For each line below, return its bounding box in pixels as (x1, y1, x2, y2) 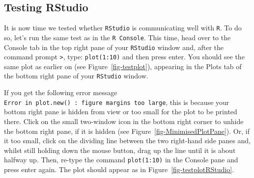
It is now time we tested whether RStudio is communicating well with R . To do (4, 23, 242, 33)
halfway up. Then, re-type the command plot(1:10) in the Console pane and (4, 154, 238, 165)
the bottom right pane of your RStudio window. (4, 71, 148, 81)
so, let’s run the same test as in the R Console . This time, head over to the (4, 32, 231, 42)
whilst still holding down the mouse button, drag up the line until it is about (4, 145, 236, 155)
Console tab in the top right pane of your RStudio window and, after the (4, 42, 224, 52)
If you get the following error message (4, 87, 117, 98)
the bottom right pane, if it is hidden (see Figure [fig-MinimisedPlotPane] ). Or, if (4, 126, 250, 136)
